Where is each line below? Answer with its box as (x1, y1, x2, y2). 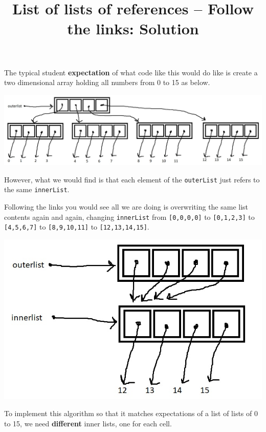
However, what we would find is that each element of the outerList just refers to (4, 174, 260, 184)
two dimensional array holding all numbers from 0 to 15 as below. (4, 77, 210, 88)
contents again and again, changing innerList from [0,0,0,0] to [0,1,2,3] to (4, 211, 255, 222)
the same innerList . (4, 184, 70, 195)
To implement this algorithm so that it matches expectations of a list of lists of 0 (4, 408, 258, 419)
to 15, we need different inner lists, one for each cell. (4, 418, 172, 428)
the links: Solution (67, 18, 199, 39)
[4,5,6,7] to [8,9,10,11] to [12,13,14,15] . (4, 221, 149, 232)
